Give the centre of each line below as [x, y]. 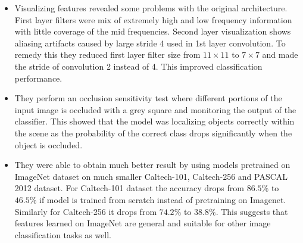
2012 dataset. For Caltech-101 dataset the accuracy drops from [129, 188]
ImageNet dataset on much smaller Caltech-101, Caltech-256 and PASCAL [151, 176]
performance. [38, 78]
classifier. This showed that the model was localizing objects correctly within [154, 121]
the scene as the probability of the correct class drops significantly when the [153, 133]
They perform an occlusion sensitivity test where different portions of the [148, 98]
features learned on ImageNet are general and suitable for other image [143, 223]
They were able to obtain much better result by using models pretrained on [152, 165]
